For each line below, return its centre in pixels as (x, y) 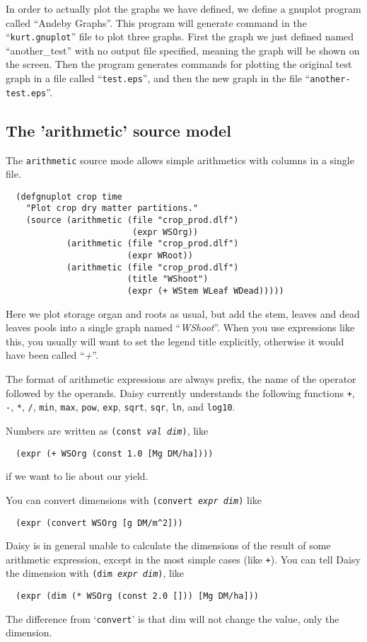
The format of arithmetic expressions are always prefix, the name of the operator (181, 379)
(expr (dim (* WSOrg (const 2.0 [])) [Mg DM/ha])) (137, 596)
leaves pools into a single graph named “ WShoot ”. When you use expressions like (180, 327)
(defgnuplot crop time (69, 196)
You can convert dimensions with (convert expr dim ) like (134, 499)
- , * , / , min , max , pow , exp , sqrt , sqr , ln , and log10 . (121, 407)
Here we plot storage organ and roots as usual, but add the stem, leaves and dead (183, 313)
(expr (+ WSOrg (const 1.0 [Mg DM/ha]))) (115, 453)
